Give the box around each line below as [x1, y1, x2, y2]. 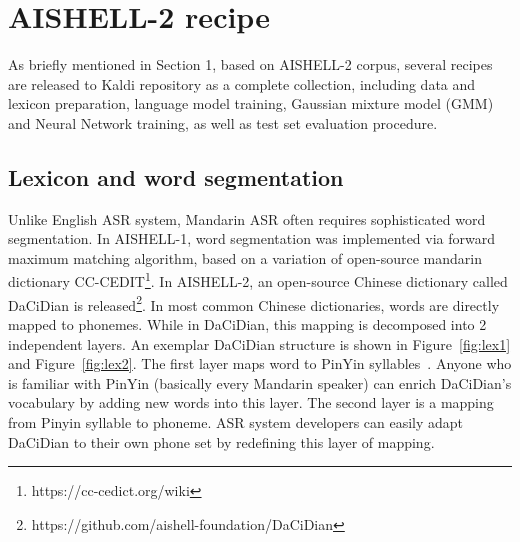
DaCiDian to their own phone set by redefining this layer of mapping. [8, 431, 435, 452]
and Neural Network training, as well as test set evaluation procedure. [8, 112, 438, 133]
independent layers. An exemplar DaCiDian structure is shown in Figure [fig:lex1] [8, 333, 511, 354]
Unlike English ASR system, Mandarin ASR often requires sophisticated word [8, 208, 486, 229]
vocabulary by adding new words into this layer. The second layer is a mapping [8, 392, 494, 413]
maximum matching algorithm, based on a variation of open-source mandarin [8, 247, 482, 268]
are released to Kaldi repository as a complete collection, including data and [8, 73, 476, 94]
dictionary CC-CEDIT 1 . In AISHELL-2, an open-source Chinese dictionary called [8, 268, 508, 292]
